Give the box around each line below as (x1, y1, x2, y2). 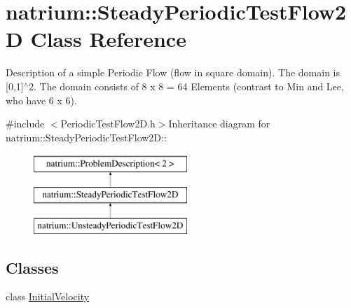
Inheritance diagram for (168, 116, 270, 131)
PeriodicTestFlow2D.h (60, 116, 156, 131)
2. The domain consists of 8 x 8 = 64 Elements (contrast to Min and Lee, (29, 78, 344, 93)
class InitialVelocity (6, 289, 90, 304)
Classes (6, 256, 59, 278)
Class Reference (30, 24, 186, 53)
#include (6, 116, 45, 131)
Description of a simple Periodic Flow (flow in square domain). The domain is (6, 65, 340, 80)
